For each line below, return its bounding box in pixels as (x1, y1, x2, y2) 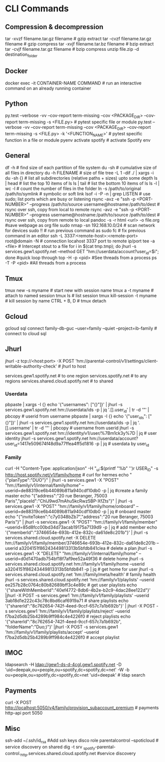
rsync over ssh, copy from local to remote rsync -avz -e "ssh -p (5, 206, 134, 212)
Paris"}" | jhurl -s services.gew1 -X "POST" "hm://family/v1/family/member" (5, 519, 158, 525)
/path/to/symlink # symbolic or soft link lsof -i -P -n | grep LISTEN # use (5, 190, 151, 196)
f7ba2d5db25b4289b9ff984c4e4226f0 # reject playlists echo (5, 613, 131, 619)
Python (5, 100, 28, 108)
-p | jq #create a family (101, 487, 148, 494)
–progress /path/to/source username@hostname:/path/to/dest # (29, 201, 160, 207)
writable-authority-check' (5, 363, 57, 369)
